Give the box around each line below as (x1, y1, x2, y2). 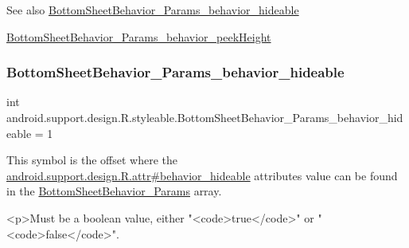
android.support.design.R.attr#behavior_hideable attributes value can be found (6, 167, 398, 183)
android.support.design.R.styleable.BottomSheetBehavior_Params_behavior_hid (6, 109, 403, 125)
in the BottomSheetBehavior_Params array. (6, 183, 222, 199)
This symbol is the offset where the (6, 152, 177, 168)
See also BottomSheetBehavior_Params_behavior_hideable (6, 2, 299, 18)
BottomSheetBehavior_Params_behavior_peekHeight (6, 28, 271, 45)
